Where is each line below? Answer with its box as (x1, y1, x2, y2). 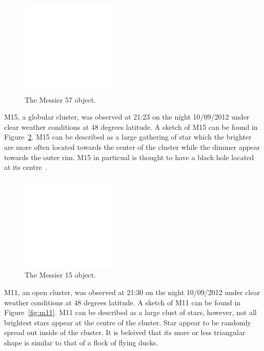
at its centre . (4, 162, 48, 172)
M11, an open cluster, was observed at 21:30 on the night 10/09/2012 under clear (4, 286, 260, 297)
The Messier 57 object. (25, 94, 96, 105)
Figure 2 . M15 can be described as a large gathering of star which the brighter (4, 131, 252, 142)
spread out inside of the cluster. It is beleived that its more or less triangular (4, 327, 246, 338)
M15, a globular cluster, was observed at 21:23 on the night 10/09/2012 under (4, 111, 250, 122)
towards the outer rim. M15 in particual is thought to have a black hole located (4, 151, 254, 162)
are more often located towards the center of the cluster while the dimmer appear (4, 141, 260, 152)
